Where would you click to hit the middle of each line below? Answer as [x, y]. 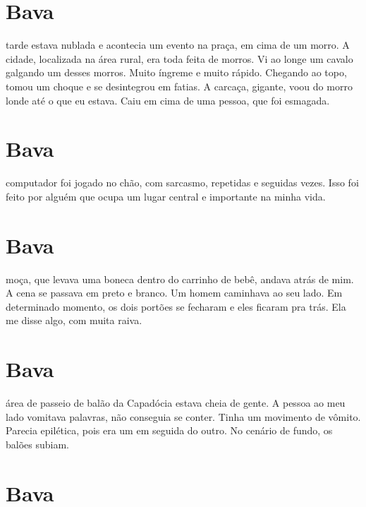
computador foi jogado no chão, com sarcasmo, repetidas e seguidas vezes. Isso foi [182, 183]
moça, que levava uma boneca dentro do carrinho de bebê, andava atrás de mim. [180, 279]
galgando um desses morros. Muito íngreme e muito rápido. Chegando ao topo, [176, 72]
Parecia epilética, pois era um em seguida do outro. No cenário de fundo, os [169, 430]
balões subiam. [37, 444]
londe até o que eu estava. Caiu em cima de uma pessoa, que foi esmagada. [168, 100]
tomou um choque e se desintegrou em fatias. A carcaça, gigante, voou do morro [179, 86]
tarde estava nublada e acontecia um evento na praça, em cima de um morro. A [178, 45]
